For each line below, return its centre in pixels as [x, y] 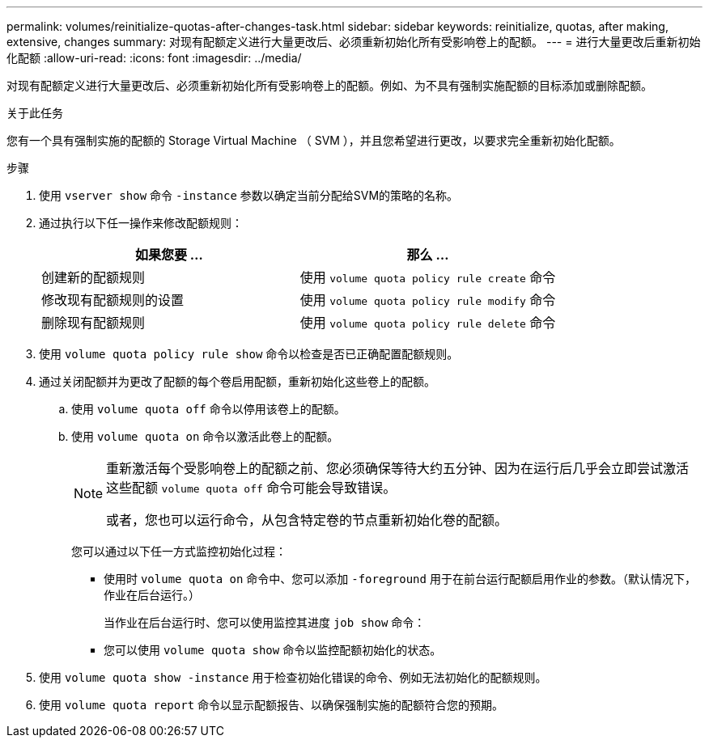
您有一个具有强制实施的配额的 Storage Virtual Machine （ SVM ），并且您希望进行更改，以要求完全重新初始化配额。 [314, 140]
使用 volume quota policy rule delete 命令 [428, 323]
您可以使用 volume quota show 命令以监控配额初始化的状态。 [273, 650]
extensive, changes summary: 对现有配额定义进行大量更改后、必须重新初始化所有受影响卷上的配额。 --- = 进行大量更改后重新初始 [354, 42]
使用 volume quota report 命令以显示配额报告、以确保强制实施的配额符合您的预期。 [272, 705]
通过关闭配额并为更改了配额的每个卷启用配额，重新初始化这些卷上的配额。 [237, 381]
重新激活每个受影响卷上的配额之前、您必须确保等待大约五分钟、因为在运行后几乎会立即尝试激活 [398, 468]
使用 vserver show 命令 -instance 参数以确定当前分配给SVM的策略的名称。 [249, 195]
